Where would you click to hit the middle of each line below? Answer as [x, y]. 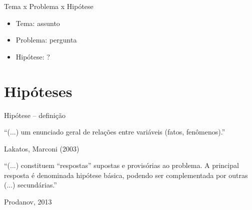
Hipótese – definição [35, 115]
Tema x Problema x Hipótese [49, 6]
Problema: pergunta [46, 40]
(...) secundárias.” [30, 185]
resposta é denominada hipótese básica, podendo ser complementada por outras [126, 175]
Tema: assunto [38, 23]
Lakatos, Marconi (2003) [42, 148]
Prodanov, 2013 [28, 202]
